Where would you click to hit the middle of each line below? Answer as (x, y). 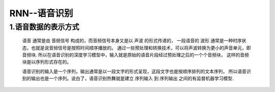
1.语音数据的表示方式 (44, 27)
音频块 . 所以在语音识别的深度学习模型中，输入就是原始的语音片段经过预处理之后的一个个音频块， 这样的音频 (135, 55)
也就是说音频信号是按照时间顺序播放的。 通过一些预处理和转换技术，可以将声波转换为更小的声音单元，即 (141, 48)
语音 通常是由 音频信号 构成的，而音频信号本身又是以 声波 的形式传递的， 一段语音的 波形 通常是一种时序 (132, 41)
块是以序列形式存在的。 (47, 62)
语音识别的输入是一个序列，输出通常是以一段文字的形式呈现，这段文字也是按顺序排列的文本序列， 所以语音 (134, 71)
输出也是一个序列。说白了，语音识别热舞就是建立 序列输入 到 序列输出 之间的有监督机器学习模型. (132, 78)
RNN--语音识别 (41, 13)
